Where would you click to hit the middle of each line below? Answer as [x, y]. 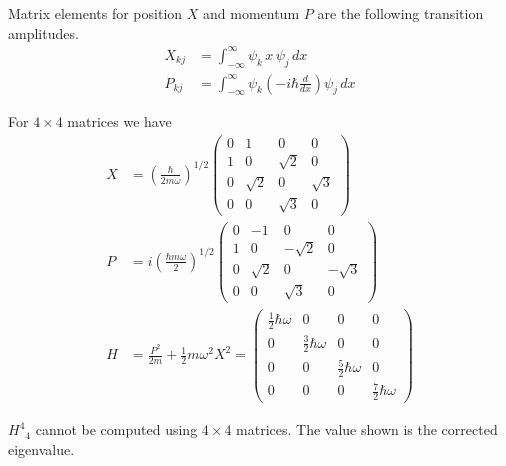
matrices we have [119, 121]
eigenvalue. [41, 448]
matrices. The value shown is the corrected [367, 429]
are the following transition [400, 13]
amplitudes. [43, 32]
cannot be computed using [116, 429]
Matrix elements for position [95, 13]
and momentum [251, 13]
